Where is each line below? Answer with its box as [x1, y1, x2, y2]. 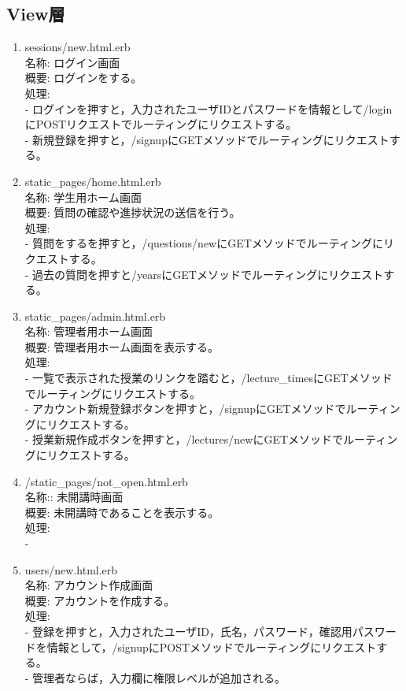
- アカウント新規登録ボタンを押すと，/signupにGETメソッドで [24, 400, 346, 417]
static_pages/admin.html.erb [24, 307, 166, 324]
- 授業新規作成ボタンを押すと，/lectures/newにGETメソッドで [24, 431, 344, 448]
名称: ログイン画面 [24, 54, 120, 70]
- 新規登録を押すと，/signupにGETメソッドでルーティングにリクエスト [24, 131, 389, 147]
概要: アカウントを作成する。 [24, 592, 175, 608]
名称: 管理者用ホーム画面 [24, 323, 153, 340]
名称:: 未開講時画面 [24, 489, 124, 505]
